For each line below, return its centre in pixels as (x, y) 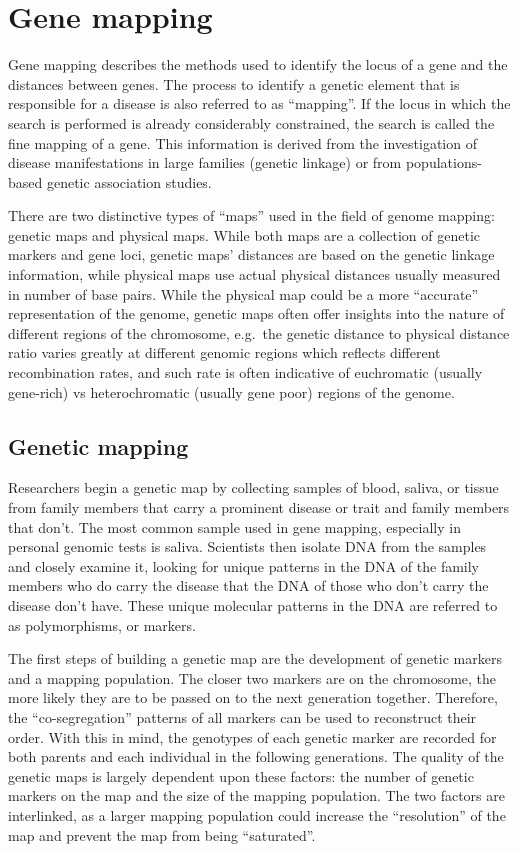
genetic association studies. (129, 181)
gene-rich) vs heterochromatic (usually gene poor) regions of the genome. (231, 391)
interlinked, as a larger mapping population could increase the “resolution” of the (257, 814)
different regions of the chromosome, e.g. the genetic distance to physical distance (259, 332)
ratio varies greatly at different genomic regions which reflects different (224, 352)
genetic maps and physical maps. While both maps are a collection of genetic (244, 234)
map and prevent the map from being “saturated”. (162, 834)
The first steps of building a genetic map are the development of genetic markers (255, 658)
